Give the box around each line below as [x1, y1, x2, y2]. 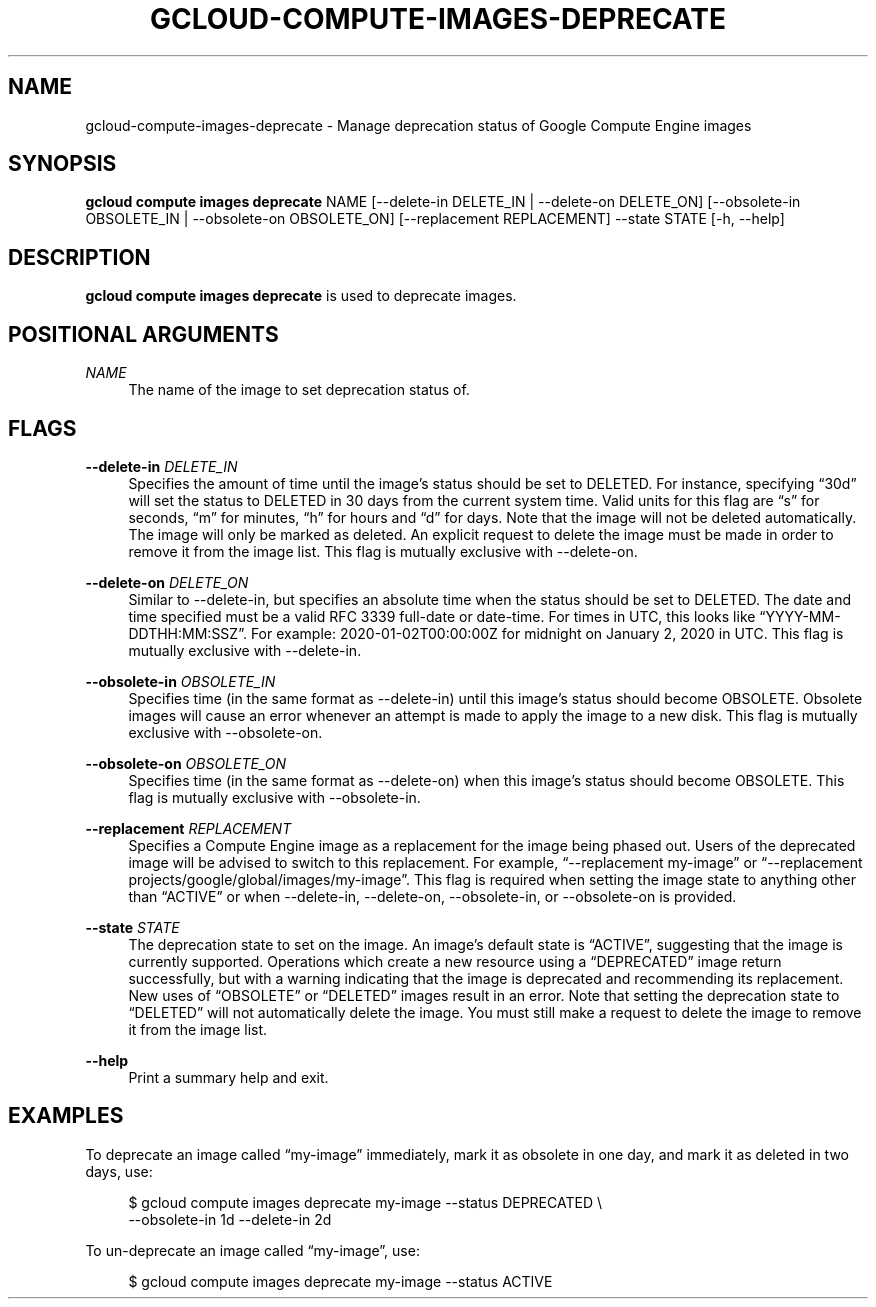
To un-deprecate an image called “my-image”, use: [85, 1241, 420, 1259]
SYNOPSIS [8, 151, 117, 177]
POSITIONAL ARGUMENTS [8, 321, 279, 347]
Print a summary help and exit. [128, 1068, 329, 1086]
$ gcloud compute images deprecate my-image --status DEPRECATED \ [128, 1193, 602, 1211]
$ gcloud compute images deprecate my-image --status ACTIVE [128, 1272, 553, 1290]
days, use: [85, 1162, 153, 1180]
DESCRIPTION [8, 244, 151, 270]
